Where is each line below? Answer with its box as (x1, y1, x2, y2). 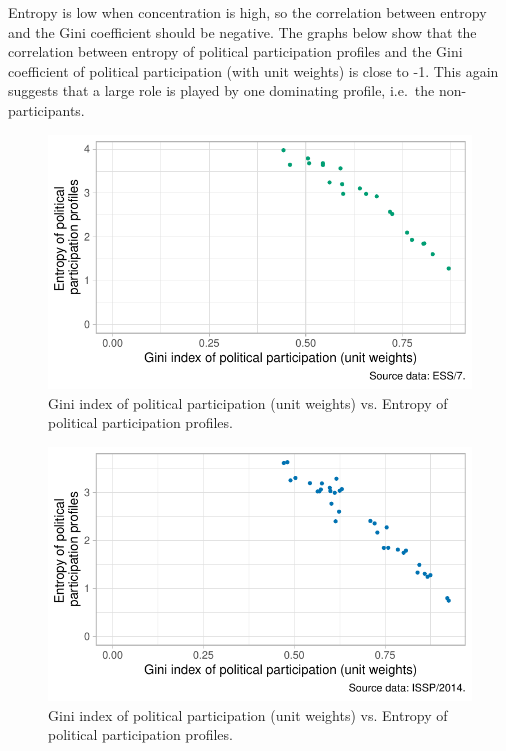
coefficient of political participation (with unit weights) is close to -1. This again (8, 60, 499, 81)
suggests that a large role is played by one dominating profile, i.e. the (8, 80, 435, 101)
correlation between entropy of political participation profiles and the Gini (8, 41, 463, 62)
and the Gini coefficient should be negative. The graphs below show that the (8, 21, 477, 42)
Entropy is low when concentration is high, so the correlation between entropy (8, 2, 487, 22)
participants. (8, 99, 85, 120)
